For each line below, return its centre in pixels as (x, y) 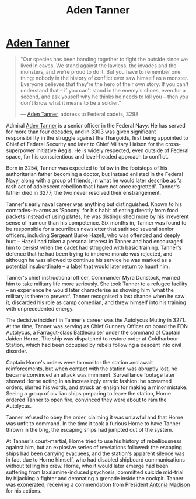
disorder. (17, 351)
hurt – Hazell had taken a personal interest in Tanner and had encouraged (94, 241)
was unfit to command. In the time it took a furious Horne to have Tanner (93, 423)
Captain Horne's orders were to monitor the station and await (80, 362)
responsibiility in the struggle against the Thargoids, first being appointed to (97, 137)
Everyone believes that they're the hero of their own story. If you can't (104, 84)
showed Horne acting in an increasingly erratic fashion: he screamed (89, 381)
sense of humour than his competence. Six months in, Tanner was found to (96, 222)
